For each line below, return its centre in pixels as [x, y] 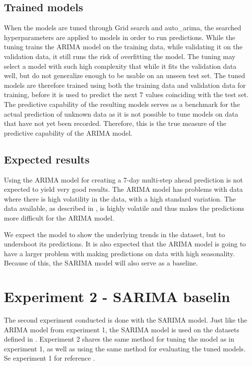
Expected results [47, 159]
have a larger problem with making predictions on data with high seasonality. [119, 253]
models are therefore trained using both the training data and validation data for [125, 85]
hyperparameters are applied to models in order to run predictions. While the [120, 37]
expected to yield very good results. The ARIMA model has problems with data [123, 189]
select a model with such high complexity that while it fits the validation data [120, 66]
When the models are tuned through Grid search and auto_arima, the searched [123, 28]
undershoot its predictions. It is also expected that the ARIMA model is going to [125, 244]
